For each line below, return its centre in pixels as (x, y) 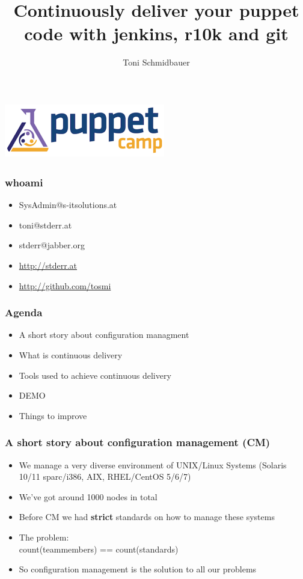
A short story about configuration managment (104, 335)
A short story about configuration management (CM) (138, 442)
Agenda (24, 312)
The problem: (44, 537)
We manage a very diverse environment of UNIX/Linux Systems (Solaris (153, 464)
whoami (24, 182)
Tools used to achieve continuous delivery (95, 375)
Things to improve (53, 415)
